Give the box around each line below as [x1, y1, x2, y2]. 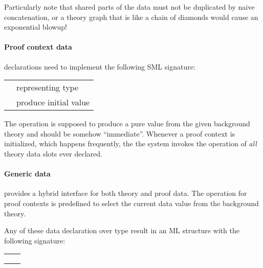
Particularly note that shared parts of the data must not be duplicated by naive [4, 2, 255, 12]
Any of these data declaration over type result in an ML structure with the [4, 225, 239, 236]
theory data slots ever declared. [4, 148, 102, 159]
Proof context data [4, 41, 72, 52]
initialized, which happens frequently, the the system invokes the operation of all [4, 138, 257, 149]
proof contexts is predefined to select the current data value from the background [4, 197, 259, 208]
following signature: [4, 235, 65, 245]
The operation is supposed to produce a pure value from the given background [4, 118, 250, 129]
